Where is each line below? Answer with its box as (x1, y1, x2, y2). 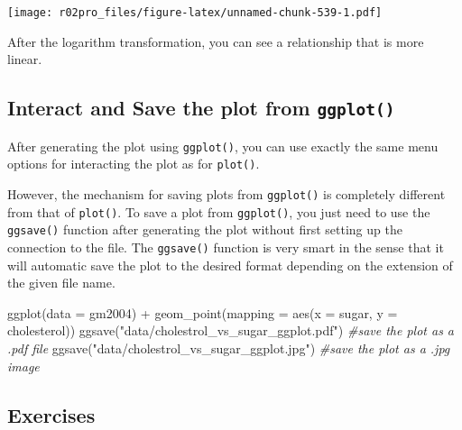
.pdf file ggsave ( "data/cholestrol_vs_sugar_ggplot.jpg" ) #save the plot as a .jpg (7, 338, 450, 357)
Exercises (7, 400, 96, 428)
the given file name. (7, 273, 115, 292)
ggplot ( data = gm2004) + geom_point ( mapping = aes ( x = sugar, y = (7, 303, 398, 322)
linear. (7, 50, 42, 69)
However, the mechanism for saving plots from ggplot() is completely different (7, 184, 446, 203)
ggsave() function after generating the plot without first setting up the (7, 220, 402, 239)
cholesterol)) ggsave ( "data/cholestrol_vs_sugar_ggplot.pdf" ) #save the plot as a (7, 321, 455, 340)
